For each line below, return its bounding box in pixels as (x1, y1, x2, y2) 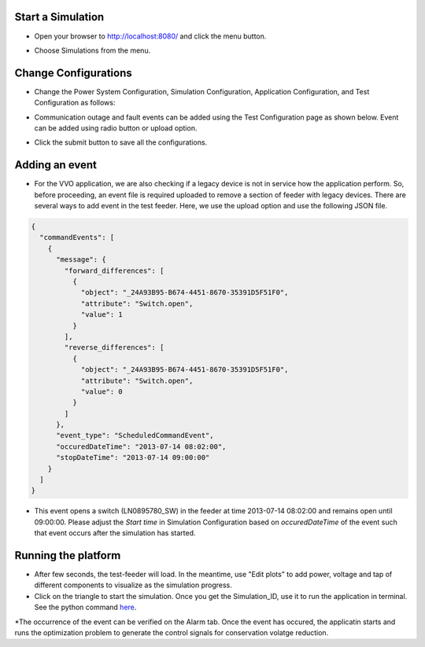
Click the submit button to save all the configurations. (34, 138, 208, 147)
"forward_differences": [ (64, 266, 164, 275)
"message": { (56, 255, 106, 264)
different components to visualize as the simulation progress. (34, 580, 232, 590)
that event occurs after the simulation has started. (34, 528, 196, 538)
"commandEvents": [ (39, 233, 115, 242)
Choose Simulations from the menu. (34, 46, 151, 55)
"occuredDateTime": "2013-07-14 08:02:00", (56, 442, 227, 451)
